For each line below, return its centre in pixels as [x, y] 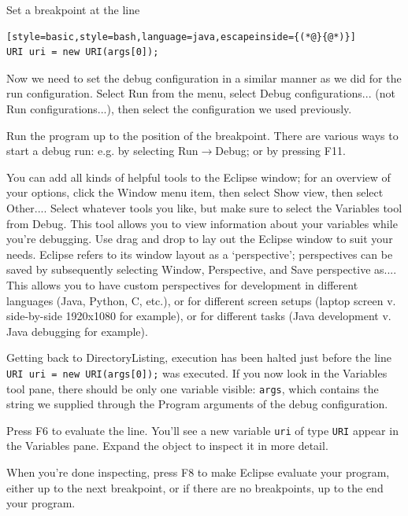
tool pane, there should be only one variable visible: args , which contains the [193, 388]
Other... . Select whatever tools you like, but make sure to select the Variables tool [204, 207]
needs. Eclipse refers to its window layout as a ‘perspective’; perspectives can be [200, 254]
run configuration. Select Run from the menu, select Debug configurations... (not [201, 93]
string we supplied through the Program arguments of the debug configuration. [197, 404]
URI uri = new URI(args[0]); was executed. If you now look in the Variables [197, 372]
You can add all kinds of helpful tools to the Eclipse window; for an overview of [198, 177]
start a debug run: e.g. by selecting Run [102, 151]
